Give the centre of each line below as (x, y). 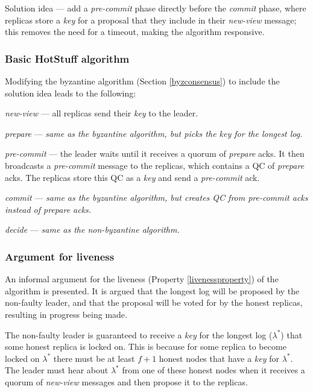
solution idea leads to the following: (71, 93)
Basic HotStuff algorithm (67, 58)
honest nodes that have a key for (219, 358)
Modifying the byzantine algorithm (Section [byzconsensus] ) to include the (142, 81)
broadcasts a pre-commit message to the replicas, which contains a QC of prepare (155, 165)
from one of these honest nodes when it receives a (213, 370)
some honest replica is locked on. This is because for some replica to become (146, 346)
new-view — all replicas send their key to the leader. (102, 113)
